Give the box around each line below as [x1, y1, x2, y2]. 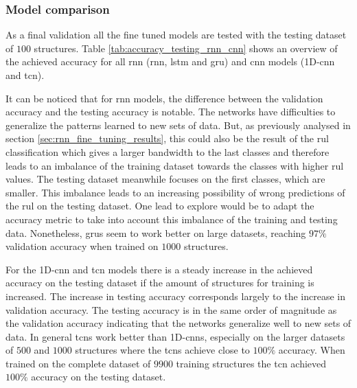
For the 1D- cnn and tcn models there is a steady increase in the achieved [5, 262, 313, 276]
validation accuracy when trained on [5, 239, 159, 253]
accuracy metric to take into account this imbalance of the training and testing [5, 212, 338, 226]
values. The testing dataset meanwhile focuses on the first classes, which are [5, 172, 325, 186]
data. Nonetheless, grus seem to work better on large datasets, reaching [5, 225, 306, 240]
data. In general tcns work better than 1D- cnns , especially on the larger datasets [5, 329, 345, 343]
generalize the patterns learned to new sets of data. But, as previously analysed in [5, 117, 351, 132]
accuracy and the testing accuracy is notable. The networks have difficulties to [5, 104, 336, 119]
